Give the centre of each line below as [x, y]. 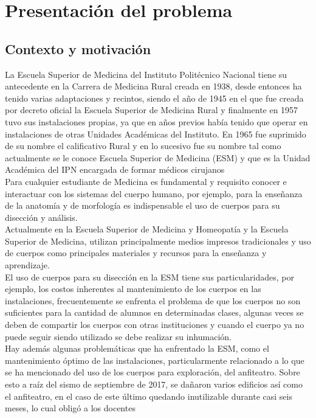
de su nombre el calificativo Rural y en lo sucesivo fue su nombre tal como [143, 146]
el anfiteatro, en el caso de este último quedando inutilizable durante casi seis [149, 396]
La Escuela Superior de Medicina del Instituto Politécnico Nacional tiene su [146, 74]
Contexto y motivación [78, 48]
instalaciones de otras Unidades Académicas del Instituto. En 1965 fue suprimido [156, 134]
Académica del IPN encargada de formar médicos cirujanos [115, 169]
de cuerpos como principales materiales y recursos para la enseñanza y [136, 253]
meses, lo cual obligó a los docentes [70, 408]
